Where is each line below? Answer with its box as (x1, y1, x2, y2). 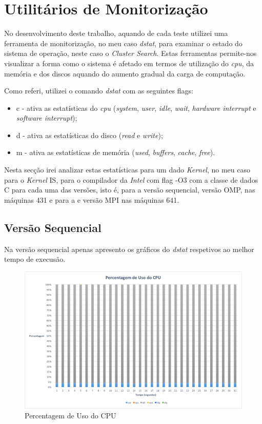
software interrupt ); (16, 112, 77, 123)
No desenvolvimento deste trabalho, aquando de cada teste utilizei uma (4, 28, 228, 38)
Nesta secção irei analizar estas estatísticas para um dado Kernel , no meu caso (4, 164, 250, 175)
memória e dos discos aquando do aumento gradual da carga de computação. (4, 68, 246, 79)
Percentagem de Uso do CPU (25, 410, 116, 421)
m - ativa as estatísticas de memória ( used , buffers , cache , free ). (16, 147, 215, 158)
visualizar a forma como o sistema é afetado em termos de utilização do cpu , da (4, 57, 254, 68)
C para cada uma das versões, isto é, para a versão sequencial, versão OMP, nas (4, 184, 255, 195)
